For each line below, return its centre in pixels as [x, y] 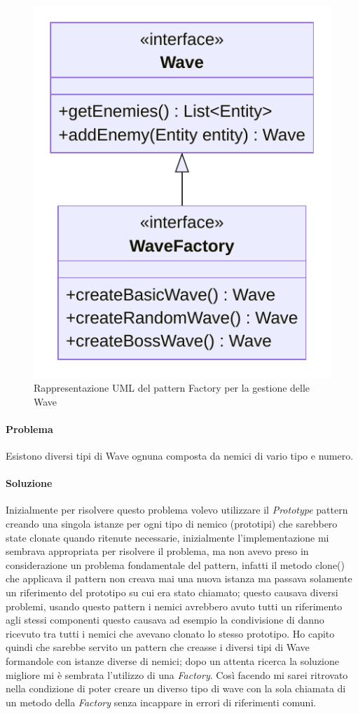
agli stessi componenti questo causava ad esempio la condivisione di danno [165, 620]
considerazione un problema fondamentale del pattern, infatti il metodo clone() [175, 564]
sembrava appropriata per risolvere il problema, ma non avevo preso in [157, 551]
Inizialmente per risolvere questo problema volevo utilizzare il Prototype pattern [177, 510]
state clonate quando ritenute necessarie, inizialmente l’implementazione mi [167, 537]
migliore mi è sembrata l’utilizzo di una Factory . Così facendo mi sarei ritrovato [177, 674]
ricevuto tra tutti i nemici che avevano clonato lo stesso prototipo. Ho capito [170, 633]
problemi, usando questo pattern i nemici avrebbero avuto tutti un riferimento [174, 606]
